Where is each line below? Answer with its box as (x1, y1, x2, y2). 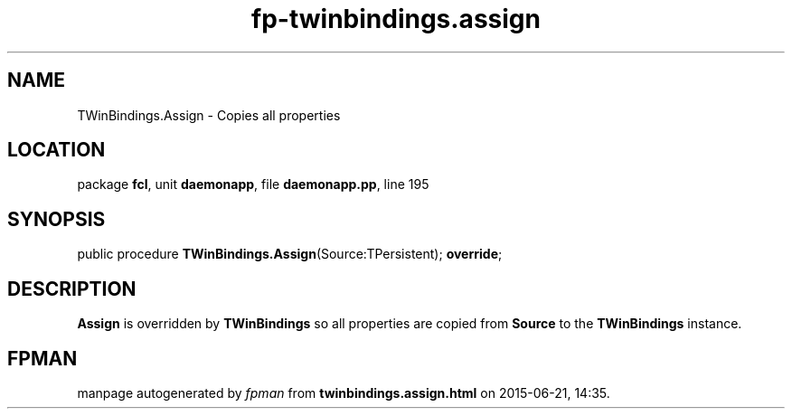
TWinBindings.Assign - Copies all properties (77, 107, 341, 123)
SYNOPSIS (7, 207, 106, 231)
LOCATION (7, 138, 106, 162)
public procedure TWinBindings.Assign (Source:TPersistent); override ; (77, 246, 503, 262)
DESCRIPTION (7, 277, 137, 300)
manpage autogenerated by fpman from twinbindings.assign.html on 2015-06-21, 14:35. (77, 384, 610, 401)
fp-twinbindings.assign (251, 4, 541, 34)
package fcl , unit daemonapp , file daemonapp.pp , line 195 (77, 176, 429, 193)
